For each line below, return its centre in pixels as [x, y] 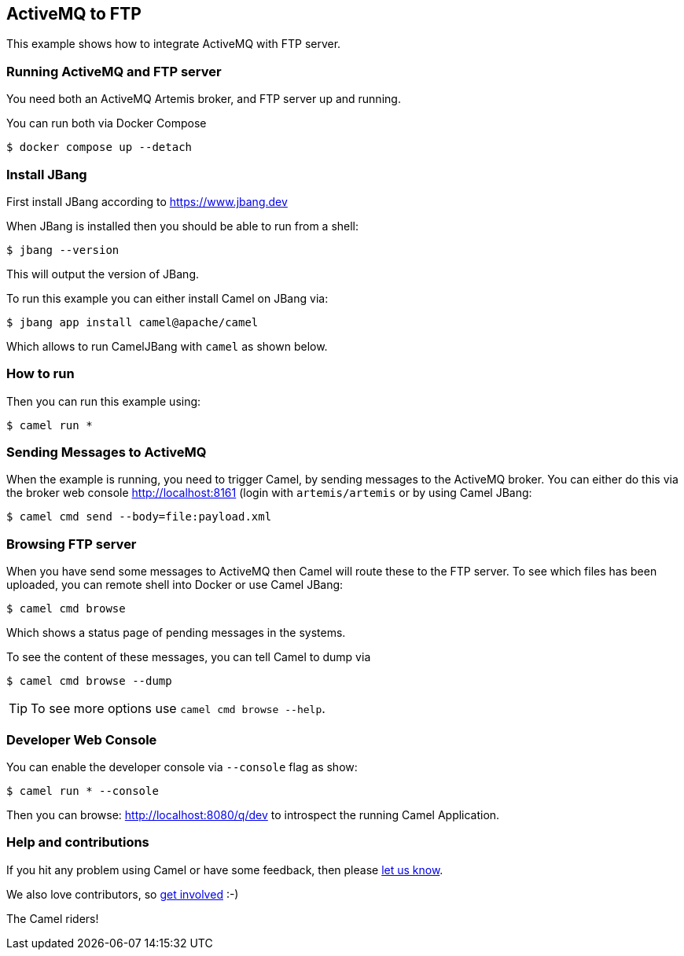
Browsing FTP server [72, 544]
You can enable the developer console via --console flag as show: [182, 767]
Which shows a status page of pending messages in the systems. [176, 633]
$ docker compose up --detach [99, 147]
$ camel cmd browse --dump [89, 681]
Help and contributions [78, 842]
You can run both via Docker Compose [107, 123]
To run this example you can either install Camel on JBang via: [167, 298]
